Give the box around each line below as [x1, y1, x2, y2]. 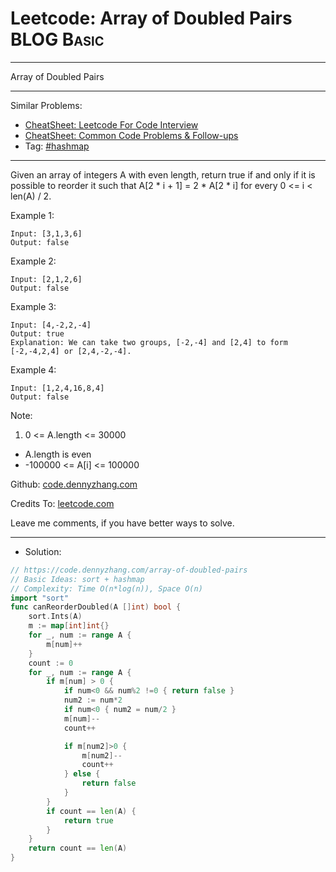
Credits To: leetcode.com [10, 497, 115, 509]
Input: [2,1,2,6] [10, 274, 83, 284]
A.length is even [24, 448, 92, 460]
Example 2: [10, 255, 57, 267]
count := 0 [28, 658, 74, 668]
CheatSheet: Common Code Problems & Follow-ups [24, 129, 239, 141]
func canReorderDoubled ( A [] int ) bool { [10, 602, 182, 612]
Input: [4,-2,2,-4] [10, 320, 92, 330]
